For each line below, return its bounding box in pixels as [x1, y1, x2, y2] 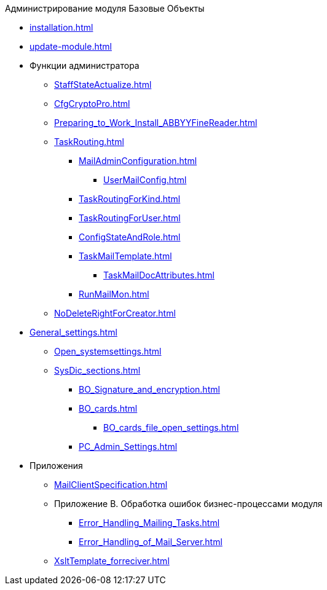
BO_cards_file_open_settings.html [103, 422, 239, 433]
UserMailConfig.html [103, 175, 187, 185]
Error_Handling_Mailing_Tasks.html [79, 517, 220, 528]
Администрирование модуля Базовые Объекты [5, 3, 205, 14]
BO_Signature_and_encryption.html [79, 384, 220, 395]
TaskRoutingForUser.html [79, 213, 181, 223]
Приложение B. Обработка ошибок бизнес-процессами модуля [54, 498, 323, 509]
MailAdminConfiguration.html [79, 155, 197, 166]
